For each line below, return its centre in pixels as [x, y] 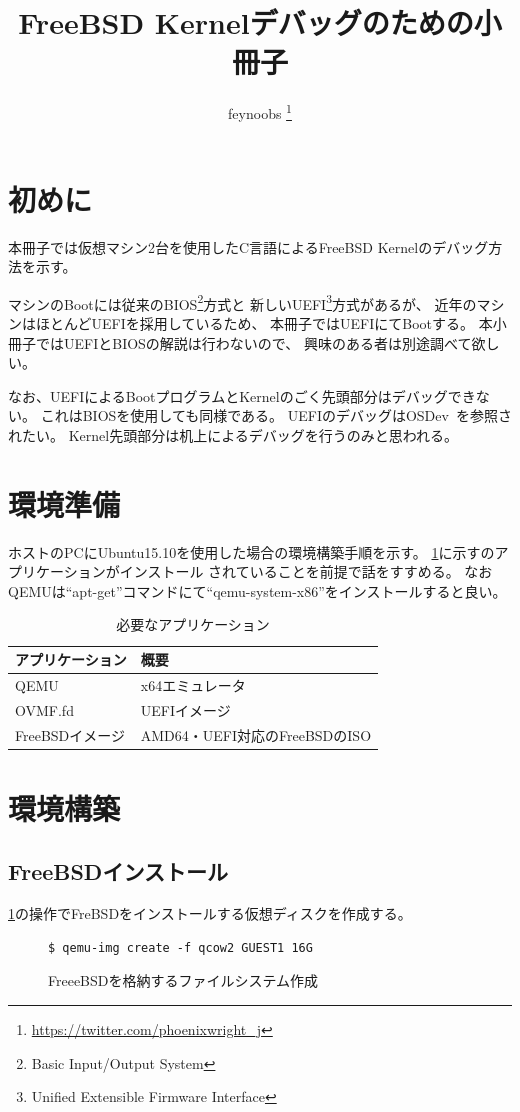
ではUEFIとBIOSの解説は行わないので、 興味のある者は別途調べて [253, 342]
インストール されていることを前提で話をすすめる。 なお [306, 571]
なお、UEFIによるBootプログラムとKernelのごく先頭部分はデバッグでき [242, 395]
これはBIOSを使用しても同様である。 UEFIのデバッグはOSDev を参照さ [276, 415]
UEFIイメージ [185, 709]
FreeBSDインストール [118, 871]
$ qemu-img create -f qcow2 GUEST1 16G [180, 947]
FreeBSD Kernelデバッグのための [246, 22]
